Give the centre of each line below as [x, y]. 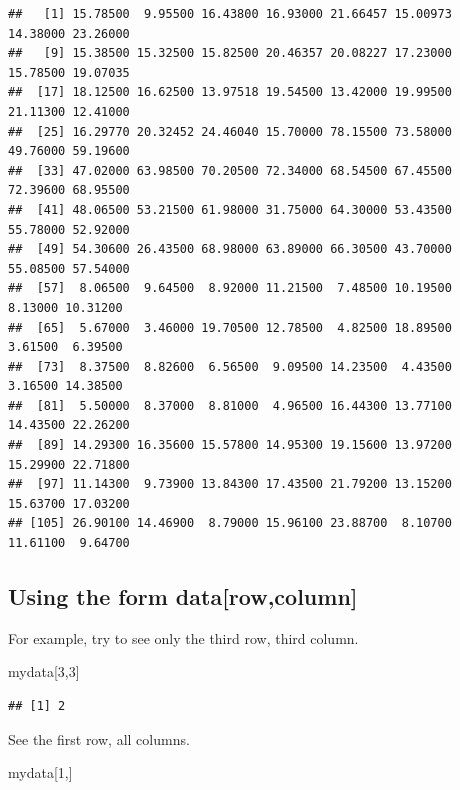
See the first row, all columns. [99, 738]
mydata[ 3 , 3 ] [44, 671]
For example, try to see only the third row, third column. [183, 637]
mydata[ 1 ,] [40, 772]
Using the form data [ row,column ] [183, 596]
